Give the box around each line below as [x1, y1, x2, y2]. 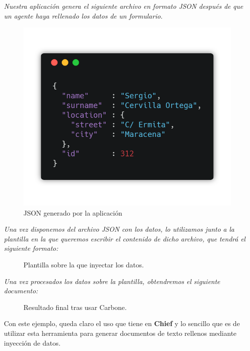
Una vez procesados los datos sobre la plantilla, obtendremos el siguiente [4, 276, 220, 286]
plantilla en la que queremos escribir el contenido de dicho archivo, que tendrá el [4, 233, 246, 243]
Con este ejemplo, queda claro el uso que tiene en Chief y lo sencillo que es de [4, 318, 240, 329]
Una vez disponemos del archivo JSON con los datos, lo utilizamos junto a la [4, 224, 234, 234]
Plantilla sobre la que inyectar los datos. [23, 259, 144, 269]
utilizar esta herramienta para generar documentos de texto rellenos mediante [4, 328, 237, 338]
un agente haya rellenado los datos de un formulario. [4, 10, 163, 21]
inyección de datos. [4, 337, 61, 348]
